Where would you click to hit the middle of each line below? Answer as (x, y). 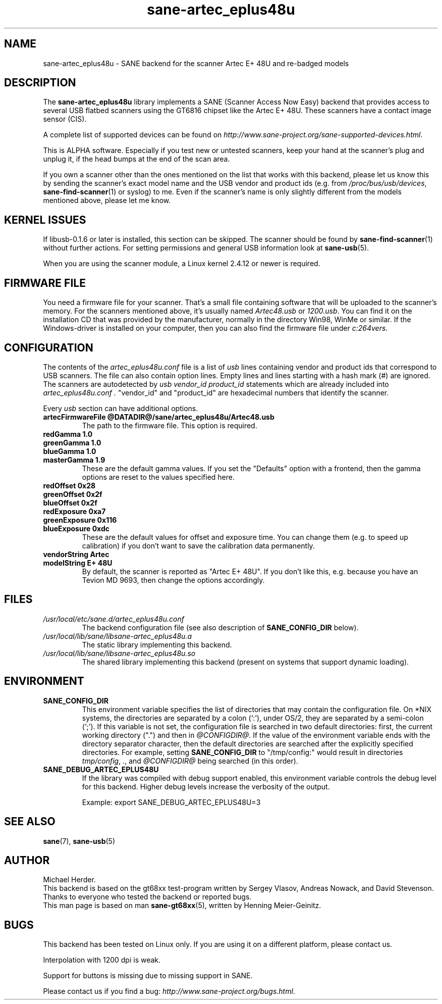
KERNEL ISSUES (45, 220)
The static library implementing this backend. (157, 644)
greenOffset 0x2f (73, 494)
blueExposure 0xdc (76, 528)
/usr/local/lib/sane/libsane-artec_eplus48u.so (119, 653)
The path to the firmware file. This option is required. (170, 425)
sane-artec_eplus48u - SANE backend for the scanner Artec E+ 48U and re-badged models (196, 63)
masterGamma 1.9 (74, 460)
